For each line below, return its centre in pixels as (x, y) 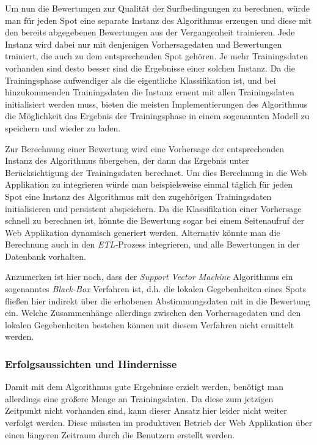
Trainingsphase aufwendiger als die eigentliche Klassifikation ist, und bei (140, 80)
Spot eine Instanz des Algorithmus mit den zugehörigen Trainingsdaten (138, 196)
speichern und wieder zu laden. (63, 127)
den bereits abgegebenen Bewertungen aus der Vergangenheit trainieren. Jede (150, 32)
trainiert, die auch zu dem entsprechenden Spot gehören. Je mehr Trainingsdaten (157, 56)
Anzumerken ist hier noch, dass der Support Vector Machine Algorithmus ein (149, 277)
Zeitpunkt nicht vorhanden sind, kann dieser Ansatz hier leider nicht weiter (146, 410)
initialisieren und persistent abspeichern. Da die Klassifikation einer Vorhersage (153, 208)
